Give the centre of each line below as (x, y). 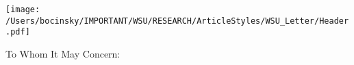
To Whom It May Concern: (63, 53)
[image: (23, 9)
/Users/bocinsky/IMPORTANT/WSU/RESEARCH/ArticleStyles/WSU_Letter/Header (177, 21)
